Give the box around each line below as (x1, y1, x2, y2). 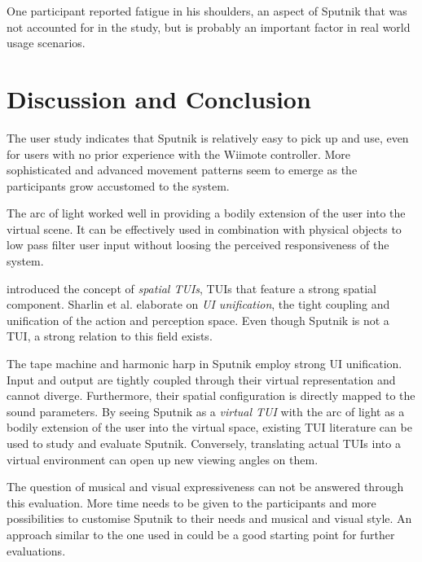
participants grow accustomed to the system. (7, 177, 230, 194)
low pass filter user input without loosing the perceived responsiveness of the (7, 236, 389, 253)
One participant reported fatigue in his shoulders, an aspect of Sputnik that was (7, 2, 407, 19)
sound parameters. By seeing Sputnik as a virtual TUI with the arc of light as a (7, 402, 405, 419)
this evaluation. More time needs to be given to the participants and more (7, 494, 376, 511)
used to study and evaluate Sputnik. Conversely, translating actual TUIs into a (7, 435, 401, 451)
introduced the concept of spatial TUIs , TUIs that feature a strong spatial (7, 279, 376, 296)
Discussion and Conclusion (7, 81, 311, 115)
